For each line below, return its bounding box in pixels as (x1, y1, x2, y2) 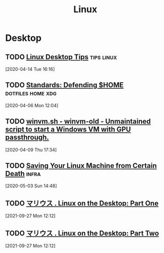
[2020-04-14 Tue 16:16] (5, 66, 55, 72)
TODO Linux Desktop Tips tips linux (5, 53, 117, 61)
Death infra (5, 169, 41, 178)
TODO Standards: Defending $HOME (5, 81, 124, 90)
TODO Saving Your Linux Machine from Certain (5, 162, 157, 170)
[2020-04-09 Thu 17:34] (5, 146, 57, 153)
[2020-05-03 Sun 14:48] (5, 183, 57, 189)
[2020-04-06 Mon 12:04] (5, 102, 58, 108)
